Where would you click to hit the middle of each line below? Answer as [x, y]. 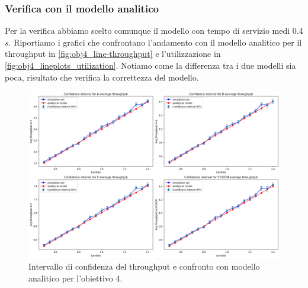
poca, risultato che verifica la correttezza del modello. [102, 77]
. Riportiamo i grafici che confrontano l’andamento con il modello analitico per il [155, 42]
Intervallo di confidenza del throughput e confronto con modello [144, 266]
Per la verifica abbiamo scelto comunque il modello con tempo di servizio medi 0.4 [154, 31]
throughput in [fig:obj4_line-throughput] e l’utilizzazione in [113, 54]
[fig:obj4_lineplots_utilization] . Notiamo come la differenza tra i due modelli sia [150, 65]
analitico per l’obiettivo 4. [76, 278]
